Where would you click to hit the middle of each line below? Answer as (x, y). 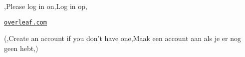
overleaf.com (25, 22)
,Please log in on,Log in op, (46, 6)
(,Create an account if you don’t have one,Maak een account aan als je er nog (122, 38)
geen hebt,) (21, 48)
